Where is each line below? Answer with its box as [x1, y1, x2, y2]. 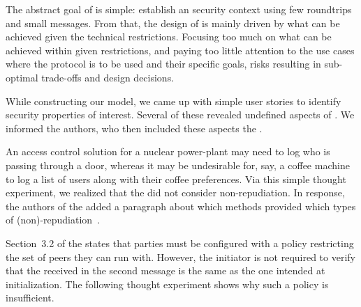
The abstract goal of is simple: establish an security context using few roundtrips [6, 2, 352, 16]
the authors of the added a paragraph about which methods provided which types [6, 198, 356, 213]
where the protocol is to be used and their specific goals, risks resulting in [6, 56, 321, 71]
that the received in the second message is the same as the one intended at [6, 263, 325, 278]
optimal [6, 70, 38, 84]
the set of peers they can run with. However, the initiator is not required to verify [6, 249, 356, 264]
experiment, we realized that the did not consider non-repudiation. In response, [6, 185, 345, 200]
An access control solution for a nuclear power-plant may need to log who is [6, 144, 330, 159]
